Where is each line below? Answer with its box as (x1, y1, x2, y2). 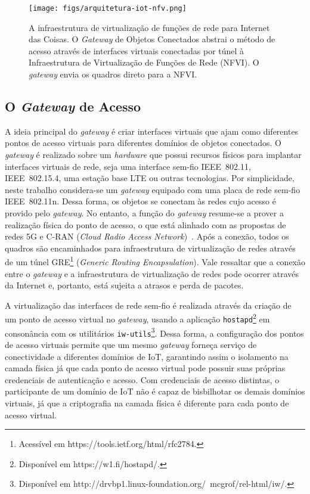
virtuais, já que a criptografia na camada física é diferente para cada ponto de (5, 396, 289, 409)
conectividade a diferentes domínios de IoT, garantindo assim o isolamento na (5, 350, 289, 362)
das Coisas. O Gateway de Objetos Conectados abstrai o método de (29, 33, 275, 45)
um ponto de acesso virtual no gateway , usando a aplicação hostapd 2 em (5, 311, 270, 325)
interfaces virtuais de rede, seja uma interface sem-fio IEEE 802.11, (5, 160, 251, 172)
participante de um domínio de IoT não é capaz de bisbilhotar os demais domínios (5, 385, 305, 397)
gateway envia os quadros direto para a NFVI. (29, 68, 197, 80)
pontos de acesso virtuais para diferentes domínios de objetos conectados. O (5, 136, 281, 149)
